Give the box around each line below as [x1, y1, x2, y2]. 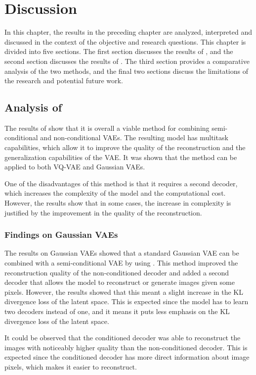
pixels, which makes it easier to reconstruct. [4, 361, 137, 372]
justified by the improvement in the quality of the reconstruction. [4, 207, 202, 217]
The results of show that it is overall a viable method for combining [4, 122, 210, 133]
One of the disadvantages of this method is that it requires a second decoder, [4, 178, 238, 188]
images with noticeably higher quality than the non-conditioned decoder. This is [4, 342, 248, 352]
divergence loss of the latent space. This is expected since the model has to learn [4, 296, 249, 307]
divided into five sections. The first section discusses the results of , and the [4, 46, 233, 56]
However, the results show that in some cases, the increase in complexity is [4, 198, 231, 208]
